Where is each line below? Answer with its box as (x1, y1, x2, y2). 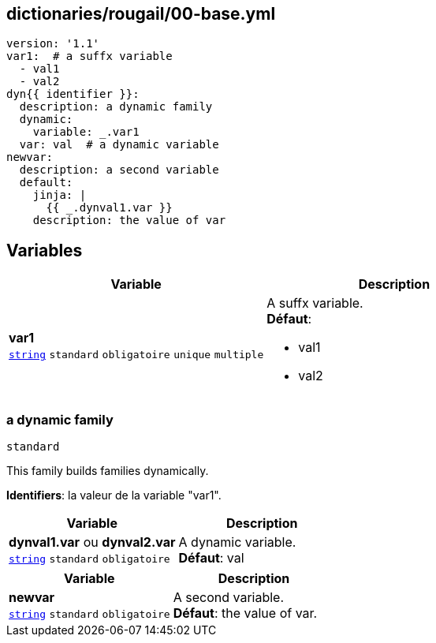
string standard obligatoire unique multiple (9, 349, 264, 361)
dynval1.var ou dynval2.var (9, 534, 176, 551)
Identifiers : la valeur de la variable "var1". (6, 488, 222, 503)
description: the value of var (32, 214, 226, 227)
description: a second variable (19, 163, 219, 177)
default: (19, 176, 73, 189)
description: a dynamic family (19, 100, 213, 114)
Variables (6, 240, 83, 260)
